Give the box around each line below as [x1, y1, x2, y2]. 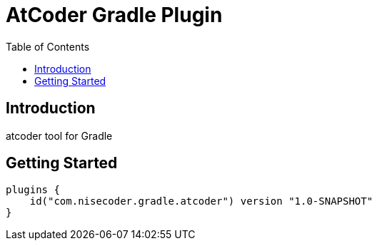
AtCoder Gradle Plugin [6, 3, 223, 27]
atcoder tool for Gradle [6, 129, 113, 142]
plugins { [6, 184, 60, 196]
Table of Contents [6, 40, 90, 53]
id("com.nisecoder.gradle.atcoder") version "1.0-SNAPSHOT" [29, 195, 373, 207]
